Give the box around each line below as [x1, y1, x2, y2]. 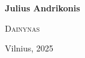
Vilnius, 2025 [5, 42, 53, 54]
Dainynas [5, 22, 40, 34]
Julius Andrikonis [5, 2, 80, 14]
